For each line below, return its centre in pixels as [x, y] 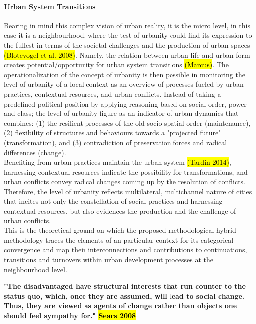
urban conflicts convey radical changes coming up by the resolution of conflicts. [125, 181]
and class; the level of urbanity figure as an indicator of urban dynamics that [121, 113]
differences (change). [35, 152]
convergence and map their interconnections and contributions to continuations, [126, 250]
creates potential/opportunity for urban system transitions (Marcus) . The [116, 64]
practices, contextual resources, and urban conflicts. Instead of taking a [113, 93]
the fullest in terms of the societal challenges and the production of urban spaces [127, 45]
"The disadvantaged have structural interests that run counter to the [125, 286]
